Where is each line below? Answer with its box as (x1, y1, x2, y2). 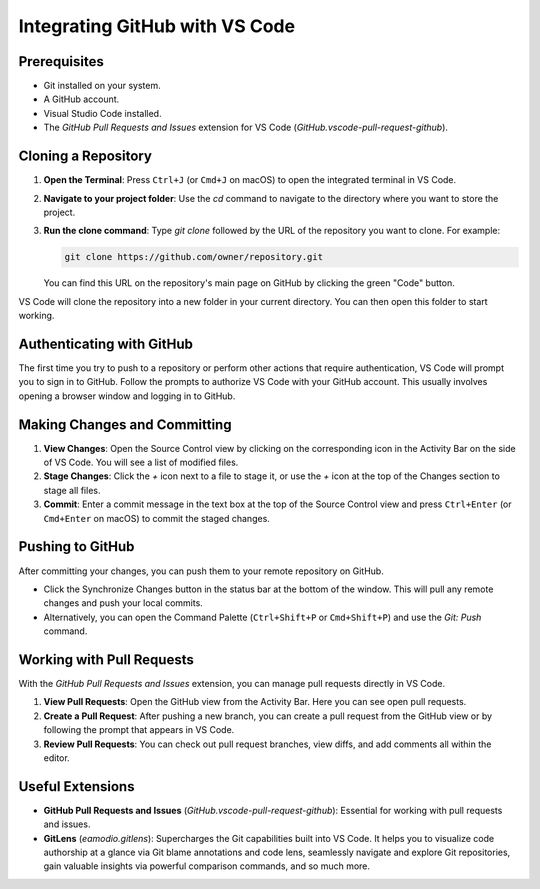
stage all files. (43, 484, 101, 496)
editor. (43, 751, 70, 764)
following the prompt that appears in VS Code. (43, 724, 235, 736)
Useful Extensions (18, 778, 135, 795)
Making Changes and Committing (18, 416, 232, 433)
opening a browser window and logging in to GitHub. (18, 390, 236, 402)
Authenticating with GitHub (18, 335, 194, 352)
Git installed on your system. (43, 80, 161, 92)
